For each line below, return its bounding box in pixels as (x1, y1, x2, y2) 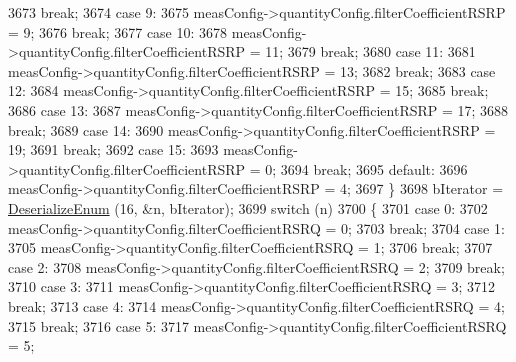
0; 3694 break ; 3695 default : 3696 (265, 158, 468, 179)
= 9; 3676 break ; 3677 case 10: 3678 (8, 21, 228, 42)
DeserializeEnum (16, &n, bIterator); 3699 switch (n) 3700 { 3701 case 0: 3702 (8, 197, 488, 218)
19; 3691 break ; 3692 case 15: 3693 (8, 139, 219, 160)
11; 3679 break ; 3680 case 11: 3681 (265, 41, 476, 62)
